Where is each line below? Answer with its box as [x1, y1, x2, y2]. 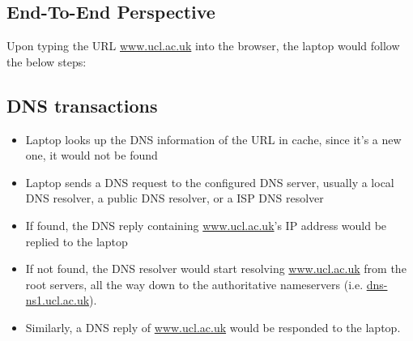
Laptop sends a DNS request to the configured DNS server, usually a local [25, 173, 394, 190]
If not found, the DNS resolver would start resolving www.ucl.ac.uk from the [25, 260, 407, 277]
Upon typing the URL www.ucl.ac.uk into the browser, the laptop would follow [6, 37, 400, 54]
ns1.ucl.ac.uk [25, 292, 90, 309]
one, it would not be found [25, 147, 158, 164]
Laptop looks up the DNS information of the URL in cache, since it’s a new [25, 130, 402, 147]
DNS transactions [6, 92, 158, 117]
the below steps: [6, 53, 87, 70]
